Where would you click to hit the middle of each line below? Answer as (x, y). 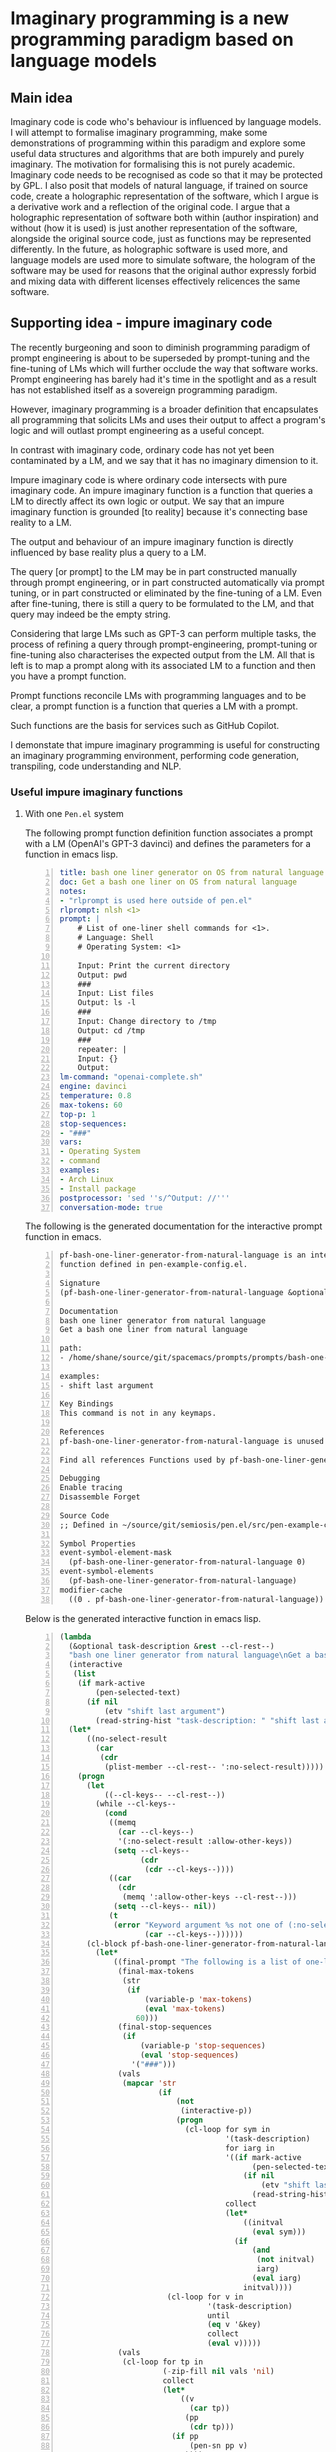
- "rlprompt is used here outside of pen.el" (156, 900)
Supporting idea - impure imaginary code (141, 323)
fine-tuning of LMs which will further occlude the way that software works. (164, 368)
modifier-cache (91, 1590)
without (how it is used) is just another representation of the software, (154, 228)
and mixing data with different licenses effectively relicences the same (155, 281)
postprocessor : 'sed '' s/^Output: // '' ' (144, 1198)
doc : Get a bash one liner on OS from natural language (178, 882)
